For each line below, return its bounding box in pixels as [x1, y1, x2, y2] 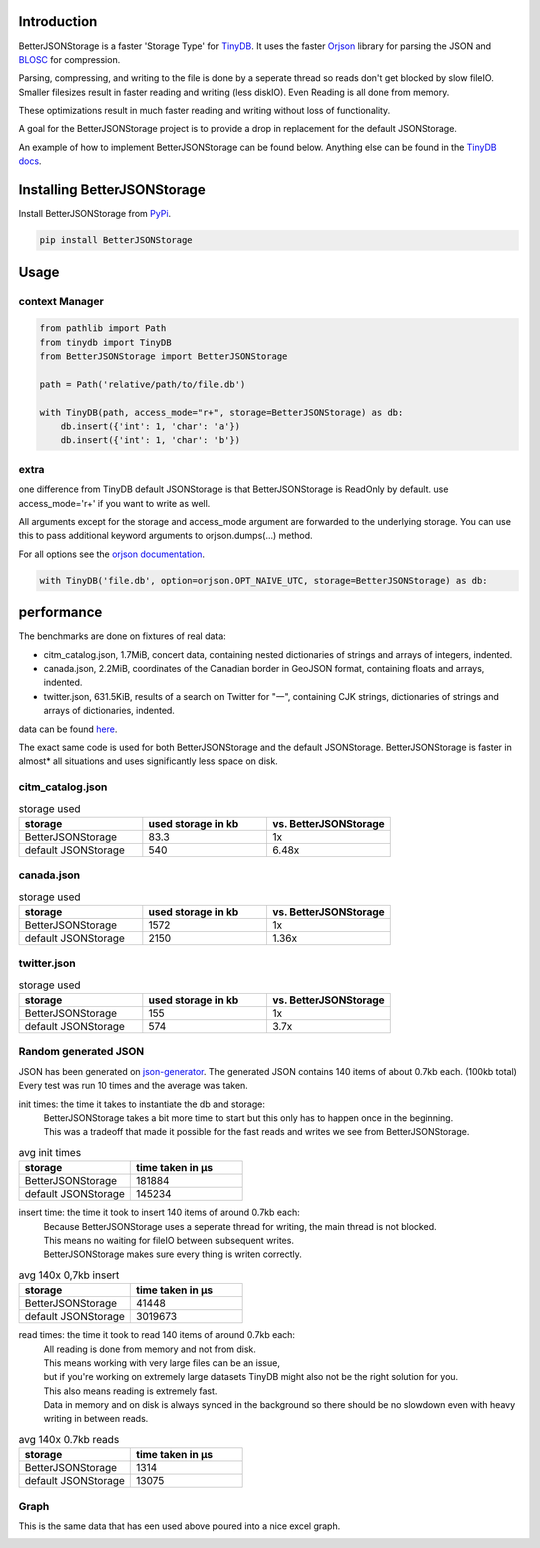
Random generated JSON [18, 1045, 145, 1059]
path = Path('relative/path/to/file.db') [39, 378, 246, 390]
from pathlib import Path [39, 323, 167, 334]
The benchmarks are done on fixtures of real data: [18, 630, 227, 642]
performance [18, 604, 103, 621]
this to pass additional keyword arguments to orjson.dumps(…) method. [18, 530, 314, 542]
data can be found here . [18, 723, 118, 735]
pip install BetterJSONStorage [39, 235, 194, 246]
